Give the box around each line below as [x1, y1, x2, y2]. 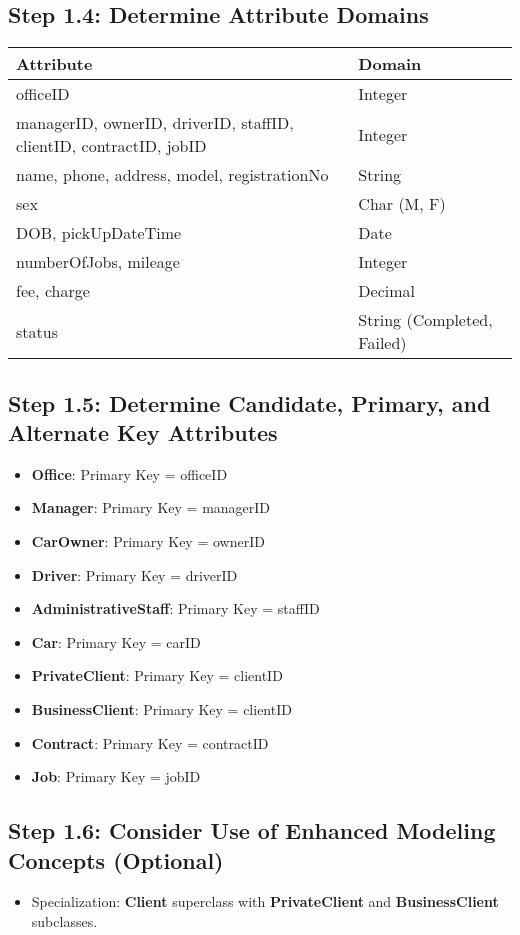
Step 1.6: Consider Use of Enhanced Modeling [8, 815, 496, 846]
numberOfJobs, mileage [16, 250, 180, 274]
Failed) [358, 331, 407, 355]
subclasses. [31, 910, 98, 931]
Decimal [358, 279, 415, 303]
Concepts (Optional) [8, 844, 224, 875]
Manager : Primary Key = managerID [31, 497, 271, 518]
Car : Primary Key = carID [31, 631, 201, 652]
